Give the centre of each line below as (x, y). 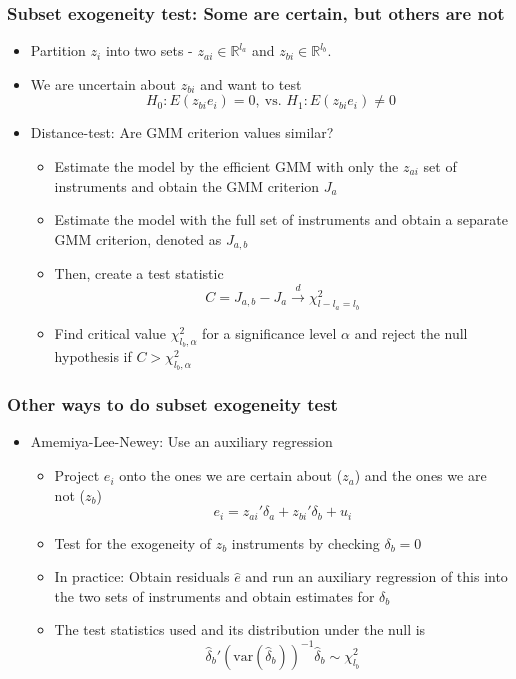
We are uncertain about (103, 83)
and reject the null (411, 332)
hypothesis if (93, 356)
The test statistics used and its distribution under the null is (240, 629)
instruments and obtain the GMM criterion (187, 185)
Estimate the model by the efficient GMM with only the (226, 166)
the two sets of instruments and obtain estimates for (214, 595)
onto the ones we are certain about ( (231, 475)
